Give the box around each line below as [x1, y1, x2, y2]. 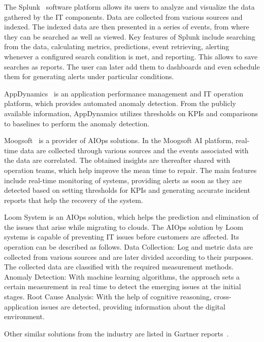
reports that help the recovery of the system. [4, 194, 143, 205]
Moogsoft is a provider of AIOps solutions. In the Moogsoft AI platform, [4, 135, 234, 146]
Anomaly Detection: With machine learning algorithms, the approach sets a [4, 271, 240, 282]
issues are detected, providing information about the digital [41, 301, 225, 312]
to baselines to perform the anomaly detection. [4, 118, 150, 128]
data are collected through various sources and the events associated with [20, 145, 249, 155]
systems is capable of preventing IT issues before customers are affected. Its [4, 231, 239, 242]
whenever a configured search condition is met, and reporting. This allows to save [4, 51, 258, 61]
